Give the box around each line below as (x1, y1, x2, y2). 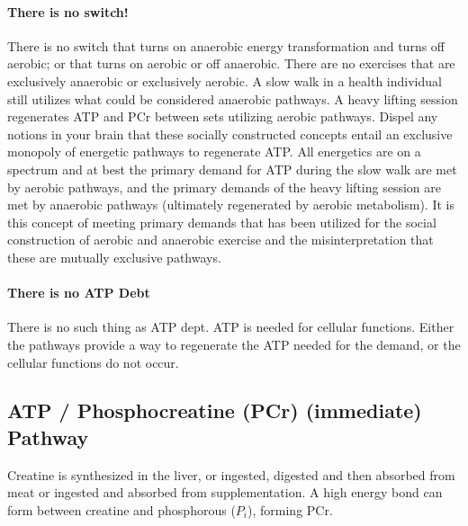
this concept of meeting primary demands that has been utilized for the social (7, 212, 436, 231)
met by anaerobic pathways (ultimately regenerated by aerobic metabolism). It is (7, 195, 454, 214)
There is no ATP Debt (7, 283, 150, 302)
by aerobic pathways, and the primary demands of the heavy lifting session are (7, 177, 441, 196)
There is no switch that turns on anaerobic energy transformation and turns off (7, 36, 445, 55)
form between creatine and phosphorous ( (7, 500, 236, 519)
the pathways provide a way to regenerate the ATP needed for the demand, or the (7, 334, 461, 353)
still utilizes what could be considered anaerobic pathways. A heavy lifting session (7, 89, 458, 108)
